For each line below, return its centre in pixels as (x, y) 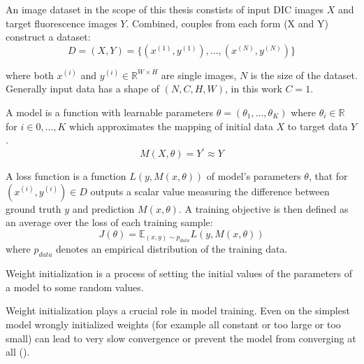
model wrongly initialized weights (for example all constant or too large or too (173, 324)
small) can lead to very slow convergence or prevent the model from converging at (181, 338)
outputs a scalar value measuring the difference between (210, 191)
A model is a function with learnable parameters (109, 112)
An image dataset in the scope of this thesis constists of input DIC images (165, 9)
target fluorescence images (61, 23)
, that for (328, 176)
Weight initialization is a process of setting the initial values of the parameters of (179, 273)
